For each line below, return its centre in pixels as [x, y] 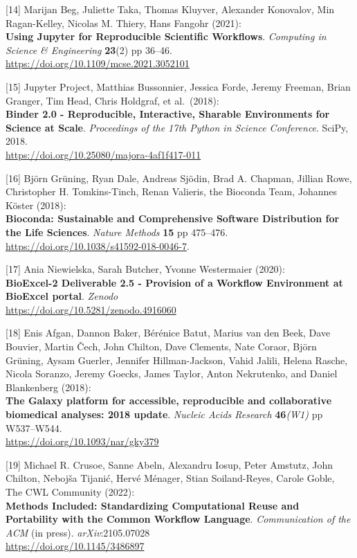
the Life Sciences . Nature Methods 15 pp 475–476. [117, 232]
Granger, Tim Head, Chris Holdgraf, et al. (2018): [112, 100]
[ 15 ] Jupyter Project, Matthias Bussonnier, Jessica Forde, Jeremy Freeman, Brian [178, 86]
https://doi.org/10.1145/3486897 [75, 546]
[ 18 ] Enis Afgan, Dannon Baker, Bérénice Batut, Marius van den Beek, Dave [168, 333]
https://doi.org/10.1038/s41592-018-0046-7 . [98, 245]
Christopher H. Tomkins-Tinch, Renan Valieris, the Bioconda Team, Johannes [171, 191]
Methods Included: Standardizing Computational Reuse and [153, 505]
